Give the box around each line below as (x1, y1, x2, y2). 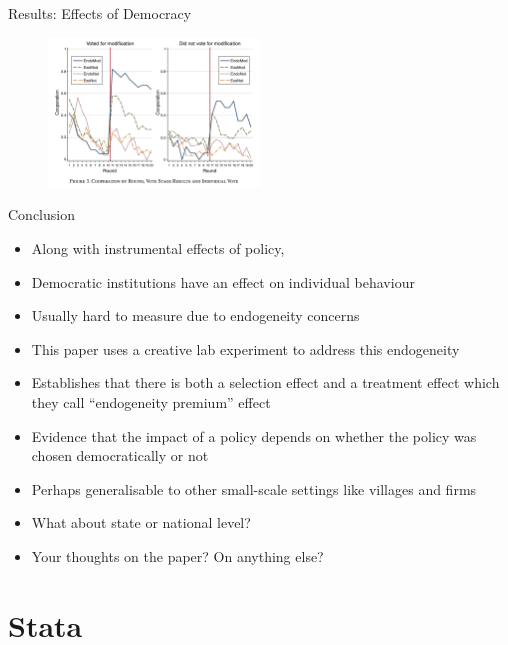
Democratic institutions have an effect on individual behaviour (31, 271, 415, 292)
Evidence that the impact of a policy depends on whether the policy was (31, 425, 477, 446)
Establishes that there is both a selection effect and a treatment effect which (31, 372, 500, 393)
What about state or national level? (31, 512, 251, 533)
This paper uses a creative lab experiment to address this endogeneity (31, 338, 460, 359)
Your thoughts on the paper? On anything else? (31, 546, 324, 566)
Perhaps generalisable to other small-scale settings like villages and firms (31, 478, 477, 499)
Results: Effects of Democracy (8, 3, 192, 23)
